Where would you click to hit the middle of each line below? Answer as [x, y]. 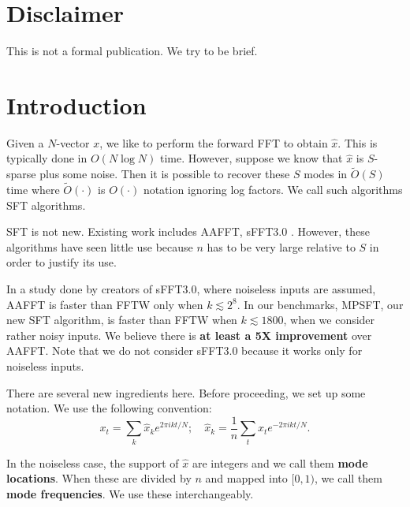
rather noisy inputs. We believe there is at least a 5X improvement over [189, 335]
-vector [73, 142]
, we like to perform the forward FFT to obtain [214, 142]
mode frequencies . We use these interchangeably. [130, 493]
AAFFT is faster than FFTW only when [105, 304]
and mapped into [246, 478]
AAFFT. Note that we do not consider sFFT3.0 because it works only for [184, 350]
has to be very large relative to [281, 246]
